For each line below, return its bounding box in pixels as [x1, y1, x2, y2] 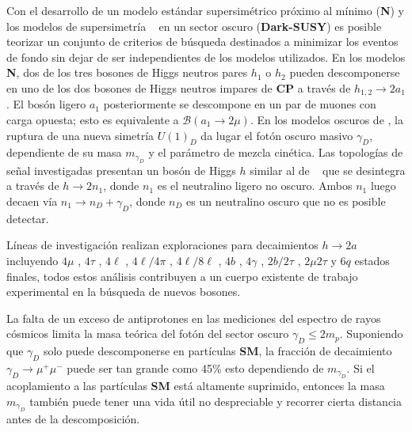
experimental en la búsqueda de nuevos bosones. [6, 283, 241, 300]
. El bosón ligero [6, 96, 86, 112]
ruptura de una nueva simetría [6, 127, 154, 143]
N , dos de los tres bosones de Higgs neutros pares [6, 64, 248, 81]
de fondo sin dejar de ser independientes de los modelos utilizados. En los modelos [6, 48, 406, 65]
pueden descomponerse [289, 64, 400, 81]
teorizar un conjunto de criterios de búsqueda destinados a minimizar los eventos [6, 33, 399, 50]
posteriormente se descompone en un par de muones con [103, 96, 376, 112]
